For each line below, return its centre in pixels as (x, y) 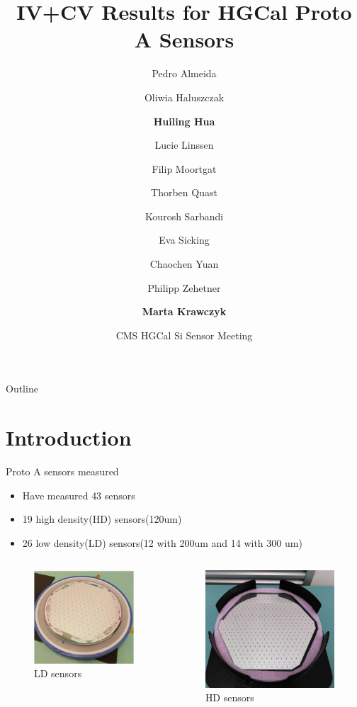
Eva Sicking (184, 240)
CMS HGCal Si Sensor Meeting (184, 335)
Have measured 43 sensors (79, 495)
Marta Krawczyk (184, 311)
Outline (22, 389)
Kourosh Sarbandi (184, 216)
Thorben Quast (184, 192)
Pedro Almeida (184, 73)
